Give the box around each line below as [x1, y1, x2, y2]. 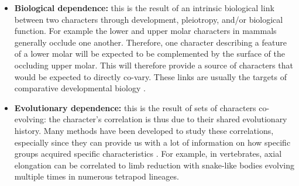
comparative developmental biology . [14, 82, 146, 94]
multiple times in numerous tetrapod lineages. [14, 170, 179, 182]
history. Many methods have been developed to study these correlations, [14, 124, 274, 136]
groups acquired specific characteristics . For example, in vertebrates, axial [14, 147, 282, 160]
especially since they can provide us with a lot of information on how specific [14, 136, 291, 148]
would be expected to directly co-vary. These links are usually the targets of [14, 70, 287, 82]
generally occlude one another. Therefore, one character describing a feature [14, 36, 287, 48]
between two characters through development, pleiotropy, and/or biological [14, 13, 283, 25]
